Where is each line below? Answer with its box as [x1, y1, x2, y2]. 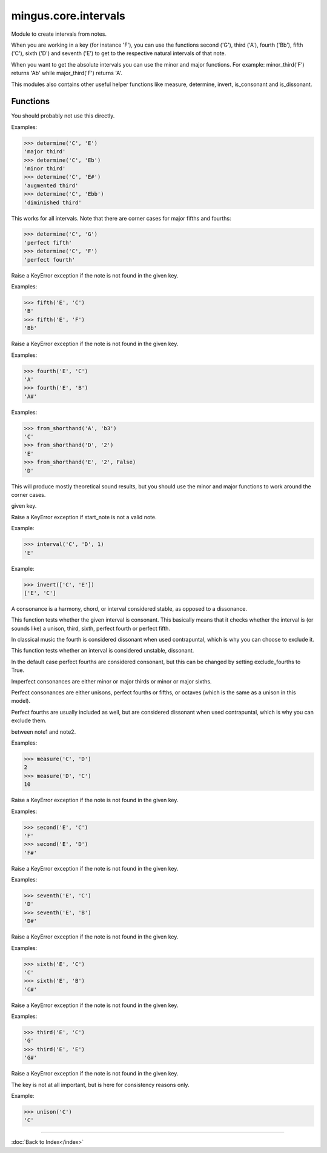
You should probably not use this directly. [11, 112, 115, 119]
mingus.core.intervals [11, 9, 125, 22]
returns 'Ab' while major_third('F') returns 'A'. [11, 70, 123, 77]
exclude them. [11, 717, 47, 724]
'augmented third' [24, 182, 79, 189]
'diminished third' [24, 199, 82, 206]
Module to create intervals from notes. [11, 30, 107, 38]
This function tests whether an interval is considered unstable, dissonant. [11, 647, 194, 654]
